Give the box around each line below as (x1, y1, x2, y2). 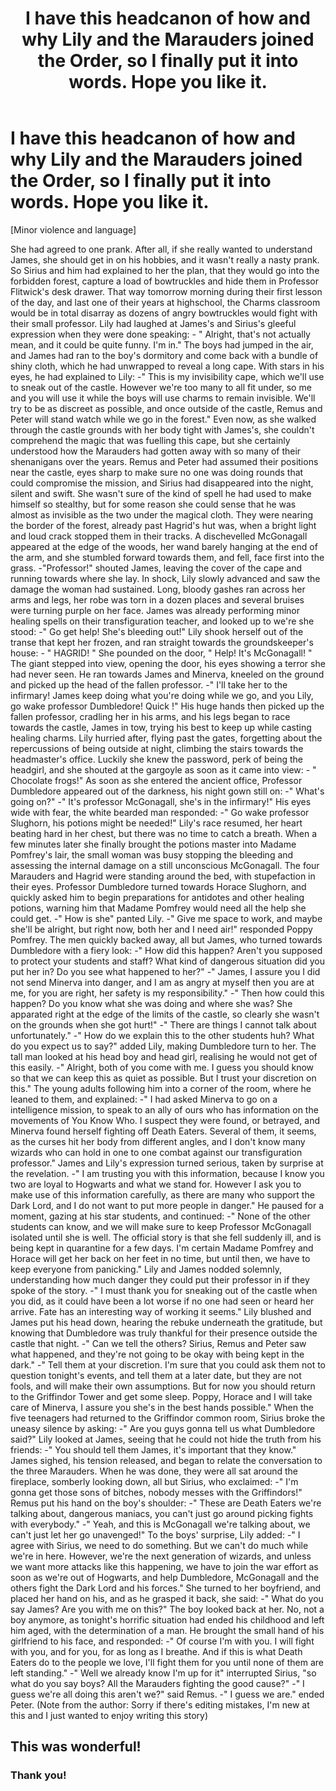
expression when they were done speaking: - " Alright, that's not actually (10, 328, 311, 340)
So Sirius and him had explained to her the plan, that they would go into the (10, 264, 320, 276)
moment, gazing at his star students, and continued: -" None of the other (10, 1210, 311, 1222)
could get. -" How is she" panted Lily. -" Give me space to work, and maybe (10, 912, 323, 924)
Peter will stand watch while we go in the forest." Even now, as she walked (10, 413, 317, 425)
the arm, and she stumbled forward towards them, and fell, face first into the (10, 551, 325, 563)
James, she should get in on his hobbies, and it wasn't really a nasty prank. (10, 253, 320, 266)
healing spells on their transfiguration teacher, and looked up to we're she (10, 615, 315, 627)
